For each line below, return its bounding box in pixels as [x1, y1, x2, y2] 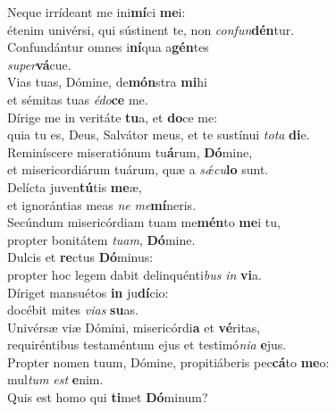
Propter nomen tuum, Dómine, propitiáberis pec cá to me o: [7, 352, 330, 371]
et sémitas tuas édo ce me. [7, 89, 148, 108]
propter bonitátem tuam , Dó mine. [7, 230, 196, 248]
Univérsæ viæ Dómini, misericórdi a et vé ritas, [7, 317, 261, 336]
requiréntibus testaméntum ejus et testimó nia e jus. [7, 335, 287, 354]
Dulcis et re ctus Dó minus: [7, 248, 154, 266]
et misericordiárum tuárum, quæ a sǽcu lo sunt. [7, 160, 269, 179]
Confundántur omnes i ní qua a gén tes [7, 38, 209, 56]
